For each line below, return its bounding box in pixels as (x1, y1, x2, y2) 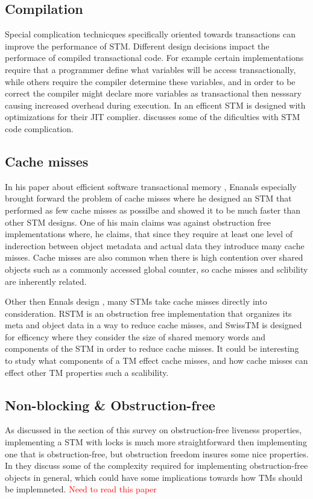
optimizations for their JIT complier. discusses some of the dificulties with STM (5, 110, 300, 123)
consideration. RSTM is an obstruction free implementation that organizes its (5, 307, 292, 319)
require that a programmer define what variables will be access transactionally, (5, 63, 296, 75)
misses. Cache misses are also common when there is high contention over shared (5, 251, 303, 264)
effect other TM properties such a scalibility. (5, 366, 169, 378)
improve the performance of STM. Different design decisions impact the (5, 39, 270, 52)
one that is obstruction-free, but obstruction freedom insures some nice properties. (5, 447, 309, 460)
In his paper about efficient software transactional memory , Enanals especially (5, 180, 297, 192)
